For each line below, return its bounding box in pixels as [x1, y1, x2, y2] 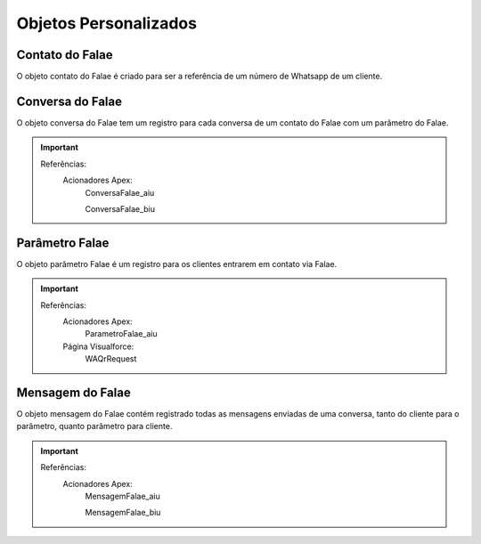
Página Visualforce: [62, 341, 135, 352]
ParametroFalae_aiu [85, 329, 158, 339]
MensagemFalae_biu [85, 507, 161, 518]
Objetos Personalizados [16, 13, 198, 33]
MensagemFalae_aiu [85, 491, 160, 502]
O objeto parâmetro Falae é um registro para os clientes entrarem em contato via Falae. [16, 258, 338, 269]
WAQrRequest [85, 353, 137, 364]
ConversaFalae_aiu [85, 187, 155, 198]
